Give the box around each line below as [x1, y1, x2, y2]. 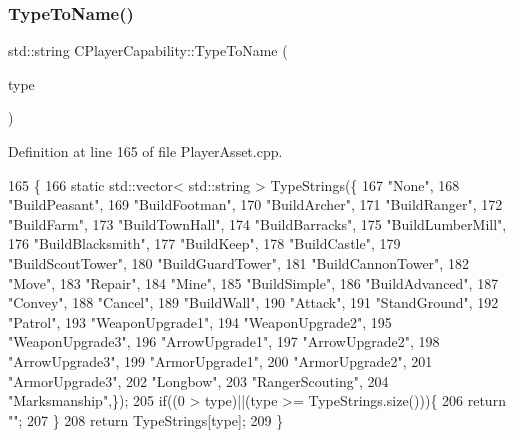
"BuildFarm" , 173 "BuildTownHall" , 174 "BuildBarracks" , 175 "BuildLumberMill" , [8, 213, 507, 234]
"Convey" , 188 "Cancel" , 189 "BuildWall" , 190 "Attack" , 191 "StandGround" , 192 [8, 292, 499, 313]
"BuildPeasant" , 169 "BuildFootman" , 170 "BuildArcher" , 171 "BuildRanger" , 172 [8, 194, 503, 215]
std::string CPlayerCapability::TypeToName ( [8, 40, 288, 61]
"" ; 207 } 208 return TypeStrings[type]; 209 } [8, 409, 284, 430]
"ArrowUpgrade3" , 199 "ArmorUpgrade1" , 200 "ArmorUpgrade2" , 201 [8, 350, 433, 371]
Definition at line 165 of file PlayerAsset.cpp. [8, 141, 283, 161]
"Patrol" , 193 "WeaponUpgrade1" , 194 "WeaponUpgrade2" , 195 [8, 311, 392, 332]
